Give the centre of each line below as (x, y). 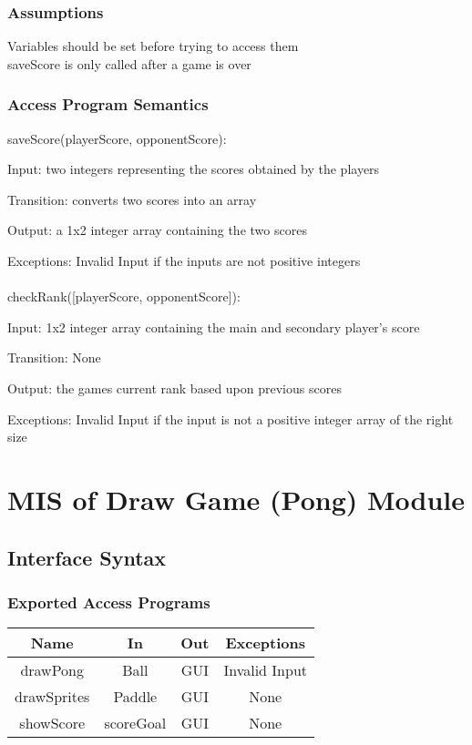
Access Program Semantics (108, 104)
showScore (52, 723)
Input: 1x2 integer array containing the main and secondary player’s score (214, 327)
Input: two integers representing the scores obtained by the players (194, 169)
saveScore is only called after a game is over (129, 63)
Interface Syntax (87, 557)
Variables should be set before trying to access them (153, 46)
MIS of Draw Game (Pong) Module (236, 499)
